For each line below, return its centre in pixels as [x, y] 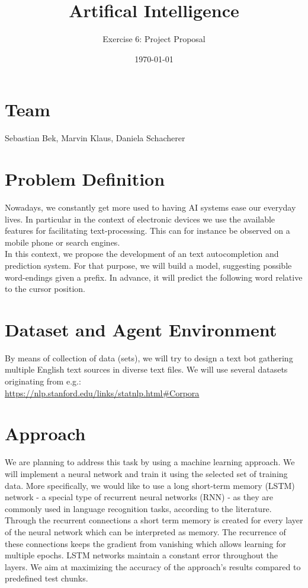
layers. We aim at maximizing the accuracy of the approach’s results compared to [153, 566]
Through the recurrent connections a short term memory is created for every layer [154, 520]
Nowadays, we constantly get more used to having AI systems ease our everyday [150, 207]
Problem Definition [85, 179]
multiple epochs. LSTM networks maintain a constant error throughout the [142, 555]
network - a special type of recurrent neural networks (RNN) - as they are [139, 497]
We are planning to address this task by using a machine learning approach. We [150, 462]
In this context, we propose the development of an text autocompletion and [142, 254]
